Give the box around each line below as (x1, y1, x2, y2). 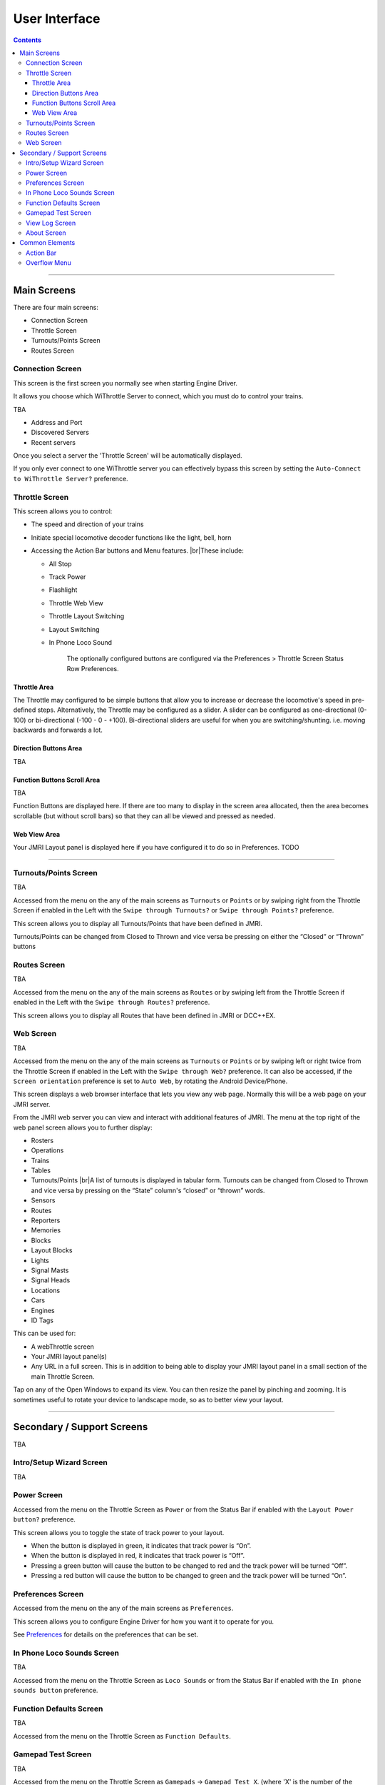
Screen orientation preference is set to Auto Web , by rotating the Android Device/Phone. (13, 1077, 288, 1085)
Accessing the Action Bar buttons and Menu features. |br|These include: (31, 546, 244, 555)
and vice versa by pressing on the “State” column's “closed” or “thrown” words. (31, 1186, 265, 1195)
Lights (31, 1256, 50, 1264)
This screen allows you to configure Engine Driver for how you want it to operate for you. (13, 1617, 274, 1626)
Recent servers (31, 438, 76, 446)
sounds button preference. (13, 1686, 98, 1695)
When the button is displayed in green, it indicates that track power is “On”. (31, 1542, 252, 1550)
